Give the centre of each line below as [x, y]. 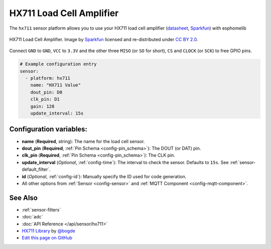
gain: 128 [42, 106]
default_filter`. [36, 169]
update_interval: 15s [57, 113]
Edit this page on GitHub [47, 238]
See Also [23, 198]
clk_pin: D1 [45, 99]
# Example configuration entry [58, 64]
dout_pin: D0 [46, 92]
